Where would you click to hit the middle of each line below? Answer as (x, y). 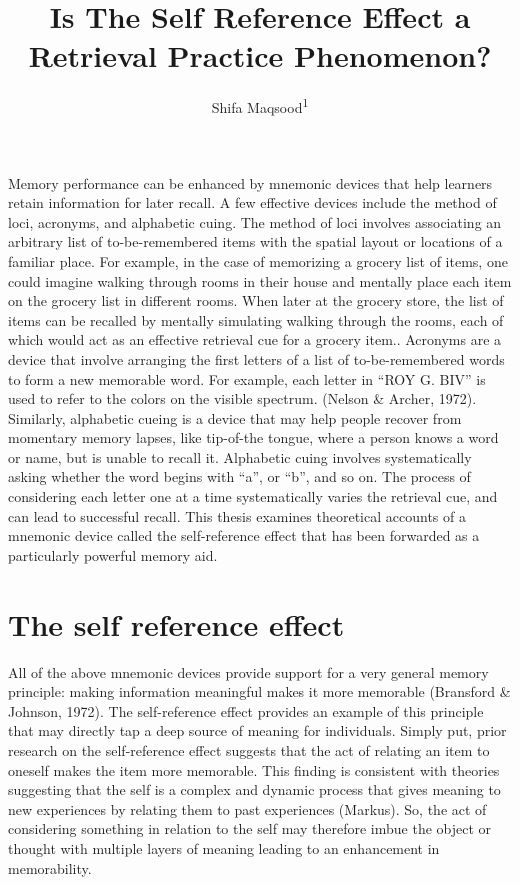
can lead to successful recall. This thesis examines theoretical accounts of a (237, 515)
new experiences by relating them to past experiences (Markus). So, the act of (247, 808)
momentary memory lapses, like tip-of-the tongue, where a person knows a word (253, 437)
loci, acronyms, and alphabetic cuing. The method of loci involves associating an (255, 221)
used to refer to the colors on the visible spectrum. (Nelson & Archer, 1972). (242, 398)
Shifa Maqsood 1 (260, 105)
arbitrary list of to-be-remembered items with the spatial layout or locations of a (255, 241)
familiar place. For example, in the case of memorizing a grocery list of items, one (258, 260)
